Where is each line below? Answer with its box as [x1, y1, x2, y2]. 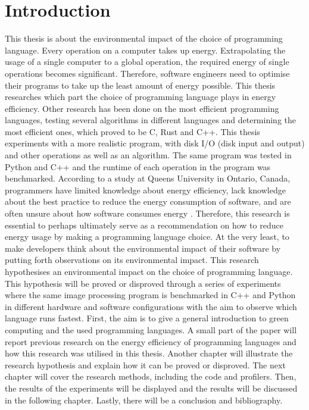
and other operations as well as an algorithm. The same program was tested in [5, 149, 292, 161]
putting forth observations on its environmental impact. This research [5, 253, 259, 266]
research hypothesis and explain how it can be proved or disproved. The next [5, 358, 286, 371]
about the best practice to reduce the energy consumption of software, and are [5, 195, 291, 208]
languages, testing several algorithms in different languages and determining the [5, 114, 296, 126]
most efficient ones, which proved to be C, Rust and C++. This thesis [5, 125, 260, 137]
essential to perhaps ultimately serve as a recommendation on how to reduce [5, 218, 283, 231]
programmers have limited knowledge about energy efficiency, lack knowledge [5, 183, 286, 196]
